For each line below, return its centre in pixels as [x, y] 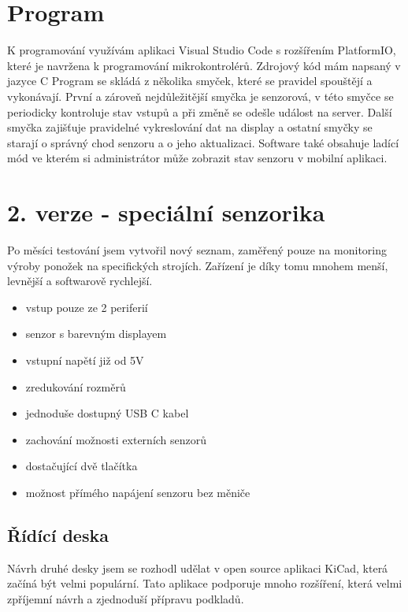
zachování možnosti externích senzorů [116, 439]
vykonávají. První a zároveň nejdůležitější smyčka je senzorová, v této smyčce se [200, 96]
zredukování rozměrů [76, 386]
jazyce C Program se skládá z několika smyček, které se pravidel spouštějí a [190, 81]
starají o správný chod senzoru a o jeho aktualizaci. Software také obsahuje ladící [203, 142]
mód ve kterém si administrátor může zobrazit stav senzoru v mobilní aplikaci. [197, 158]
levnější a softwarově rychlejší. [80, 281]
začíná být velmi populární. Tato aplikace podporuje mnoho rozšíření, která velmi [205, 583]
